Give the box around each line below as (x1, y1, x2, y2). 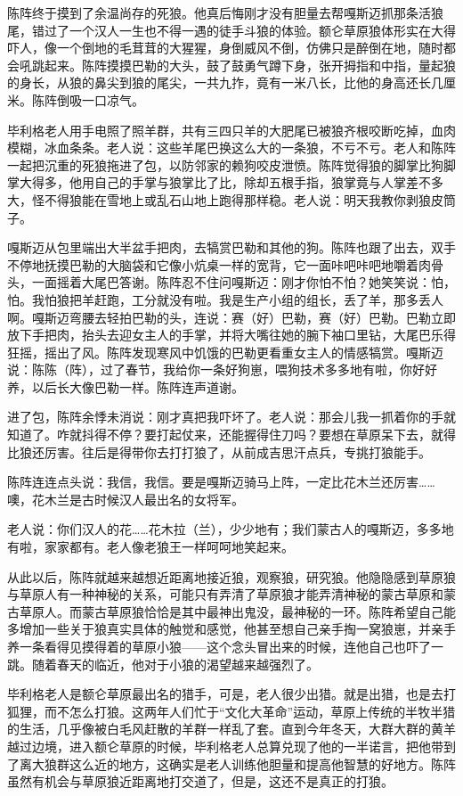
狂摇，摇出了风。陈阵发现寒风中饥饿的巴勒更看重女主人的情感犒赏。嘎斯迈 (7, 342, 443, 361)
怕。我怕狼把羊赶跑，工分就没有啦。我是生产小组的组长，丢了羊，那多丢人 (7, 290, 443, 308)
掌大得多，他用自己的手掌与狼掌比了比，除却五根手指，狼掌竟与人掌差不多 (7, 173, 443, 192)
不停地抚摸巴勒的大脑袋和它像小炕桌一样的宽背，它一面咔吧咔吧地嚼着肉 (7, 255, 431, 274)
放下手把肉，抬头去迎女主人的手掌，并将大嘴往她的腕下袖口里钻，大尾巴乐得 (7, 325, 456, 344)
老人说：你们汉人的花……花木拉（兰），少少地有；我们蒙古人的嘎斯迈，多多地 (7, 520, 454, 538)
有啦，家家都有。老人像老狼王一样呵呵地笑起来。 (7, 538, 294, 556)
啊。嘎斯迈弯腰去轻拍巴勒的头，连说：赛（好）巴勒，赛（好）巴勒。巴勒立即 (7, 308, 456, 326)
